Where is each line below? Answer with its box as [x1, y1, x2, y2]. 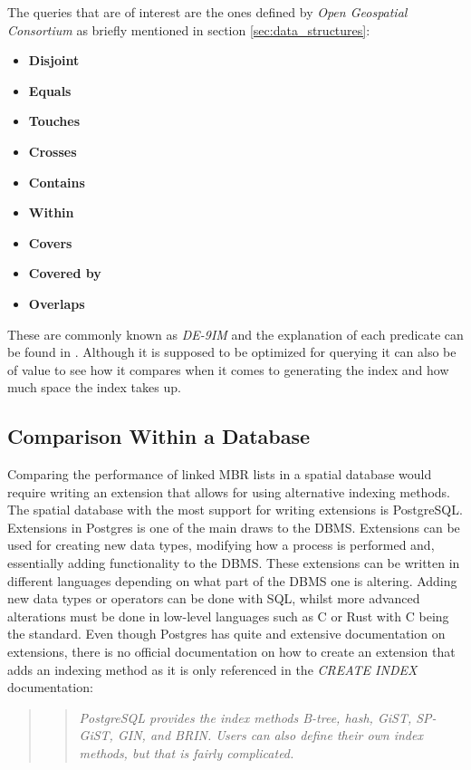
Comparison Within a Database [7, 422, 311, 450]
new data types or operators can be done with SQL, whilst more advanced [7, 589, 420, 608]
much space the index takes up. [7, 378, 181, 397]
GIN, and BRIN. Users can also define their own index [117, 726, 423, 745]
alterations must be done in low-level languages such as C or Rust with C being [7, 606, 449, 625]
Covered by [28, 264, 101, 283]
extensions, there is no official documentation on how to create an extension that [7, 642, 456, 661]
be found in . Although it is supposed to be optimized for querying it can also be [7, 342, 457, 361]
